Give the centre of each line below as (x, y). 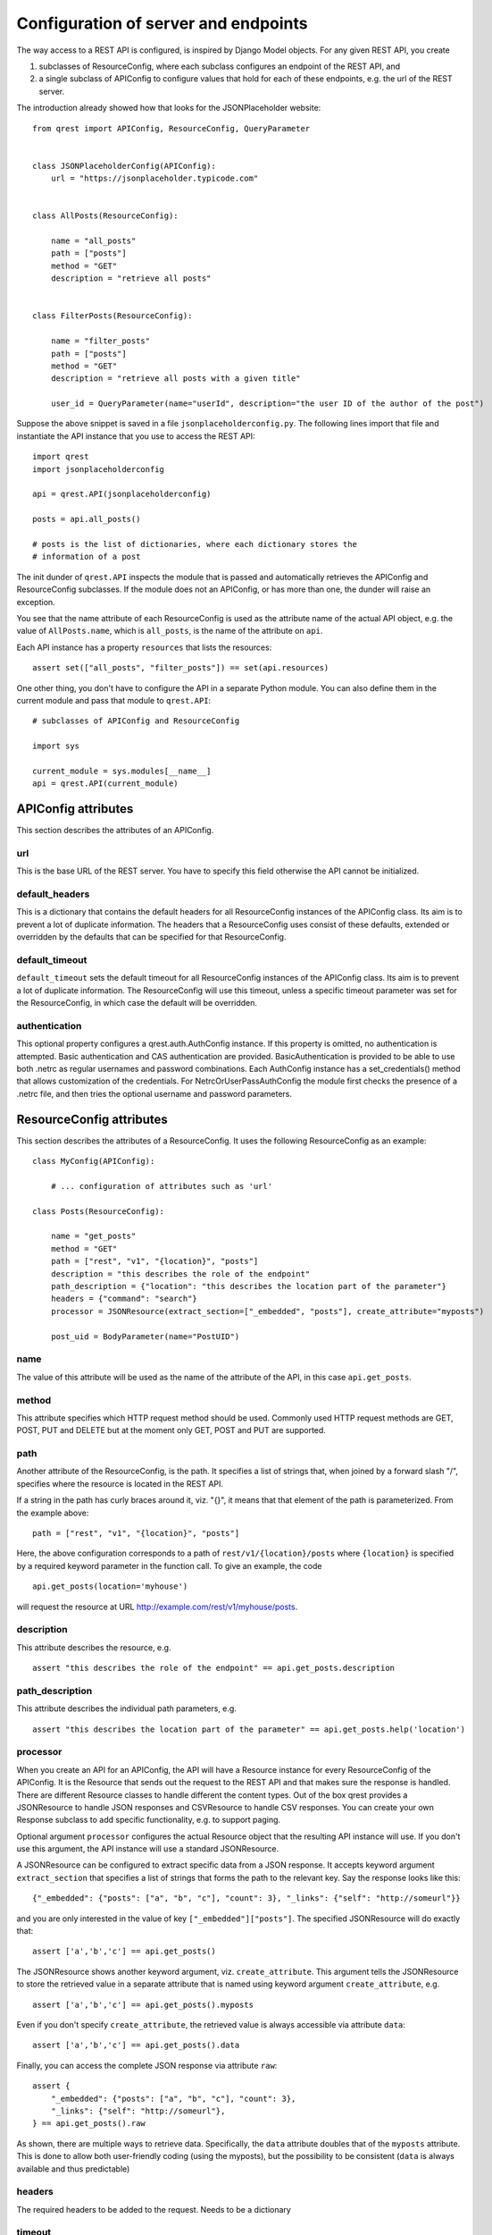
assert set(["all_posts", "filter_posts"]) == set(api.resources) (181, 668)
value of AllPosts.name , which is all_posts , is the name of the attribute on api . (170, 631)
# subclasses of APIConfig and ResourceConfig (136, 721)
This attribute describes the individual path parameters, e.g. (126, 1708)
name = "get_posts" (93, 1236)
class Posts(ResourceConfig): (99, 1211)
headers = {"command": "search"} (124, 1299)
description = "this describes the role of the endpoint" (180, 1274)
